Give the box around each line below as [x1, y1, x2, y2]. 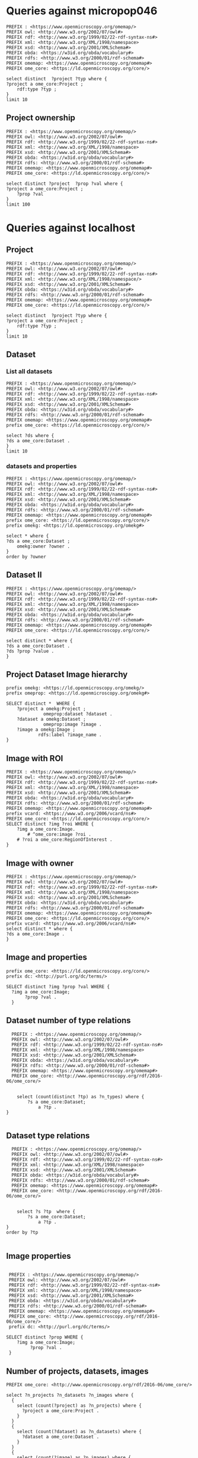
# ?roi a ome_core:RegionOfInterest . [17, 837, 113, 843]
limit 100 [6, 201, 31, 208]
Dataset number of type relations [6, 1016, 132, 1026]
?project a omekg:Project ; [17, 706, 86, 712]
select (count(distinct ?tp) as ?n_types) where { [17, 1093, 145, 1099]
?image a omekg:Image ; [17, 727, 76, 733]
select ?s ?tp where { [17, 1209, 76, 1215]
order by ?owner [6, 554, 46, 560]
